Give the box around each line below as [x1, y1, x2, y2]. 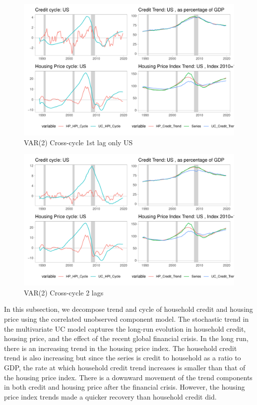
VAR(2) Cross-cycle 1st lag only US [24, 137, 133, 147]
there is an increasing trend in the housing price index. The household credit [4, 343, 237, 353]
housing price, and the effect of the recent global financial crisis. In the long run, [4, 333, 249, 344]
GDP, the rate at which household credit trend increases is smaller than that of [4, 362, 246, 372]
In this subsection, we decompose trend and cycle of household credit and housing [4, 304, 253, 314]
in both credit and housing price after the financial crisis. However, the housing [4, 382, 245, 392]
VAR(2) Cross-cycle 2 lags [24, 287, 104, 297]
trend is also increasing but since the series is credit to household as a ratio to [4, 352, 241, 363]
